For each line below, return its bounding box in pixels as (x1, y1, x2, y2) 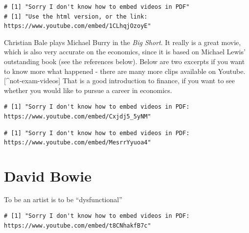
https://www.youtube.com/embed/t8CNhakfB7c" (4, 222, 151, 230)
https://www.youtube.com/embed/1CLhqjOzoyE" (4, 23, 151, 30)
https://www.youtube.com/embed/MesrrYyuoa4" (4, 139, 151, 146)
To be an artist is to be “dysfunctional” (4, 194, 122, 204)
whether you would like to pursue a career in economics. (4, 85, 172, 95)
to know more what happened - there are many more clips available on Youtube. (4, 66, 246, 76)
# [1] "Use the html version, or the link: (4, 13, 148, 20)
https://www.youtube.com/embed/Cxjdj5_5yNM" (4, 113, 151, 120)
